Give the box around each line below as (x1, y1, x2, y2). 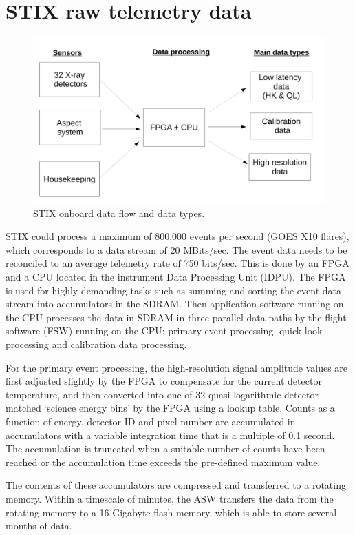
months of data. (6, 518, 72, 533)
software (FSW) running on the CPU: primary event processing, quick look (6, 323, 323, 338)
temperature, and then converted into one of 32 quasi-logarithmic (6, 387, 281, 401)
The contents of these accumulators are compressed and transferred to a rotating (6, 478, 346, 492)
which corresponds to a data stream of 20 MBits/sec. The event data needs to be (6, 242, 347, 256)
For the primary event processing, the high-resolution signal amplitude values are (6, 360, 348, 374)
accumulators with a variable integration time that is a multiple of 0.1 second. (6, 427, 335, 442)
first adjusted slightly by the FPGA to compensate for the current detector (6, 374, 322, 388)
